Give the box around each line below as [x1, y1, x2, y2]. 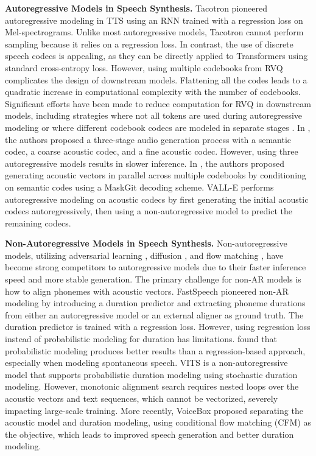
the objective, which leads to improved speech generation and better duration [5, 427, 294, 440]
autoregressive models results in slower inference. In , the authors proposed [5, 156, 284, 169]
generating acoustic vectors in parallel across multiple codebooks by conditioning [5, 169, 306, 181]
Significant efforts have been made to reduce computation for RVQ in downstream [5, 97, 311, 110]
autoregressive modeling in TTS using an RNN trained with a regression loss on [5, 13, 303, 26]
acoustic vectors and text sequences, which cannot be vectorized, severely [5, 392, 278, 404]
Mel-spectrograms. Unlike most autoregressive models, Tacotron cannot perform [5, 26, 304, 38]
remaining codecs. [5, 216, 71, 229]
